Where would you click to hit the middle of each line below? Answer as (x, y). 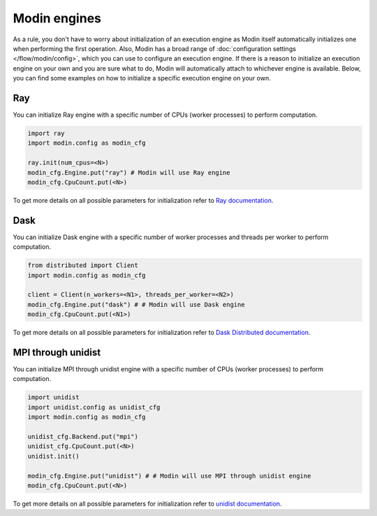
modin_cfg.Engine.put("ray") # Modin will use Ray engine (129, 172)
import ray (46, 133)
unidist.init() (53, 456)
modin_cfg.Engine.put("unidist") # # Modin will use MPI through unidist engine (169, 476)
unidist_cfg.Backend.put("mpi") (83, 437)
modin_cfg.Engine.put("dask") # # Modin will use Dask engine (136, 304)
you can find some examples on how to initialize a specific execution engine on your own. (142, 78)
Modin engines (57, 18)
